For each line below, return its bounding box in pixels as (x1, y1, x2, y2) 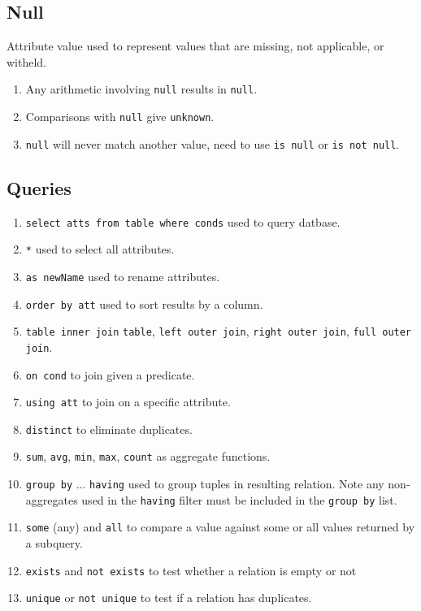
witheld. (7, 53, 47, 70)
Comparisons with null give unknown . (25, 108, 215, 125)
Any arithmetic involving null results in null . (25, 80, 258, 97)
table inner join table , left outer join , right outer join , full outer (25, 323, 412, 340)
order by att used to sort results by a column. (25, 295, 263, 312)
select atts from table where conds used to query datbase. (25, 213, 341, 230)
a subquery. (25, 535, 83, 552)
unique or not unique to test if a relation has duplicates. (25, 589, 312, 606)
